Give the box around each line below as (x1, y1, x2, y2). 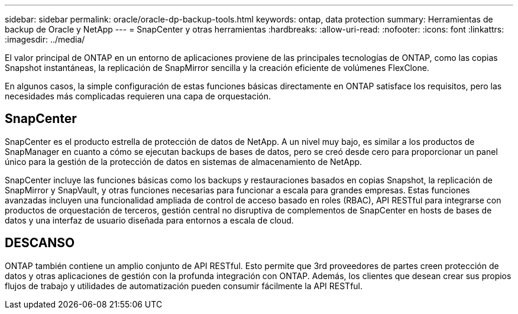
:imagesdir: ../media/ (5, 34, 85, 44)
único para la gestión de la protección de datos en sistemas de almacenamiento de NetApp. (5, 156, 362, 167)
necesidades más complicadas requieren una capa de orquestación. (5, 91, 271, 101)
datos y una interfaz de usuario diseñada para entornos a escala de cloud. (5, 215, 294, 225)
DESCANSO (5, 235, 75, 251)
